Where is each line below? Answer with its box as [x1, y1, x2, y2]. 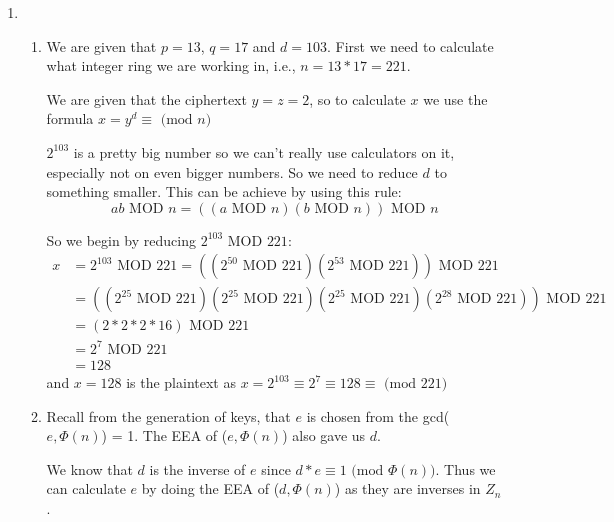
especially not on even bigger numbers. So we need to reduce [46, 161, 418, 182]
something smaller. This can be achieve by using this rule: [46, 181, 402, 202]
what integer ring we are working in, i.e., [46, 55, 296, 76]
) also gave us [282, 425, 366, 446]
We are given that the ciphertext [46, 88, 247, 109]
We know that [46, 458, 133, 479]
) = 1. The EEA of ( [101, 425, 228, 446]
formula [46, 108, 94, 129]
